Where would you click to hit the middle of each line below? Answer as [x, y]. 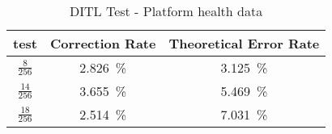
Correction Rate [103, 43]
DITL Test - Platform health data [166, 11]
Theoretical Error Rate [244, 43]
